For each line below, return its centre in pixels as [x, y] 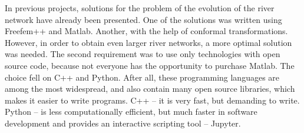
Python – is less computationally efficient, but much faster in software [131, 112]
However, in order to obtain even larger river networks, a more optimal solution [148, 42]
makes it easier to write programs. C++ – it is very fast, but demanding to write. [152, 100]
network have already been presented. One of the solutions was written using [143, 19]
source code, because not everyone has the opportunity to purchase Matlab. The [150, 65]
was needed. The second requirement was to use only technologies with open [143, 54]
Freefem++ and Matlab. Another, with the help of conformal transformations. [146, 31]
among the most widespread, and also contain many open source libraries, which [150, 89]
